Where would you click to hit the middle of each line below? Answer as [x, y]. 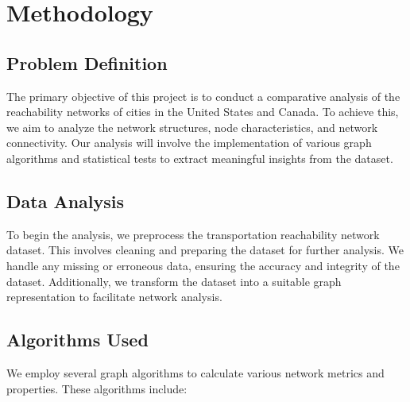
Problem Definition [87, 62]
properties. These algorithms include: [97, 388]
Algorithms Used [77, 340]
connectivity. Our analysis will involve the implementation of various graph [189, 143]
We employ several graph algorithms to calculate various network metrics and [195, 372]
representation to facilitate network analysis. [114, 297]
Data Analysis [66, 201]
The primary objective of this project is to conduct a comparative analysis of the [203, 96]
